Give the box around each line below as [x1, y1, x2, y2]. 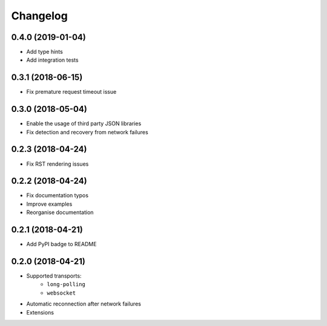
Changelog [11, 9, 68, 22]
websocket [47, 289, 76, 296]
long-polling [47, 281, 86, 288]
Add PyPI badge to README [26, 241, 97, 248]
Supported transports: [26, 272, 82, 279]
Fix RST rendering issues [26, 160, 89, 168]
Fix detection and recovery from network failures [26, 128, 148, 135]
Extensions [26, 308, 54, 316]
